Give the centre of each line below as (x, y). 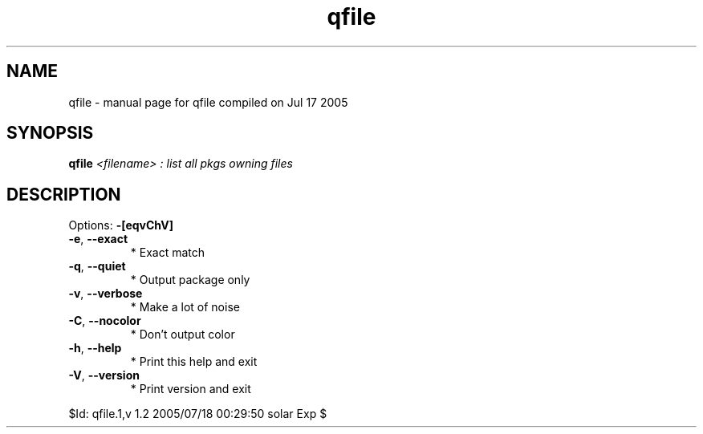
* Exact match (168, 253)
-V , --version (104, 375)
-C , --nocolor (105, 321)
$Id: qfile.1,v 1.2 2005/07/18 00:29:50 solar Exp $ (198, 414)
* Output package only (190, 280)
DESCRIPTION (64, 194)
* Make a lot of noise (185, 307)
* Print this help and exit (194, 362)
